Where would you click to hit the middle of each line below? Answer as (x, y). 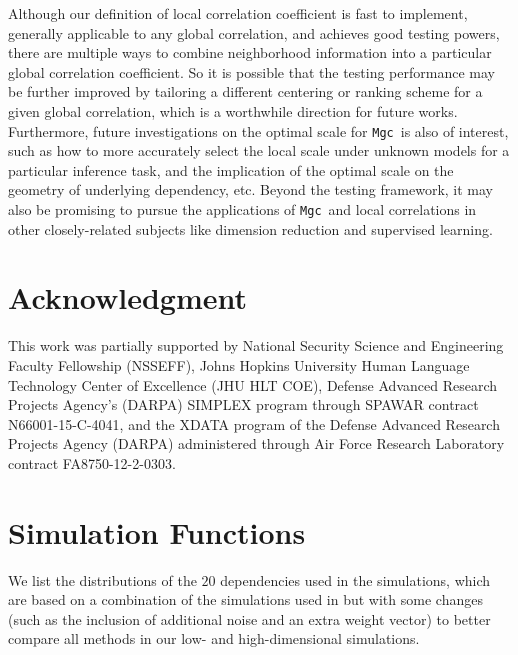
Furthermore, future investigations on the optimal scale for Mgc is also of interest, (258, 130)
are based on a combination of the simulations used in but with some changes (245, 599)
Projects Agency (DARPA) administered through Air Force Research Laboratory (256, 443)
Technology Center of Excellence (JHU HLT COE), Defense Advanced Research (253, 384)
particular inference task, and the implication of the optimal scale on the (231, 169)
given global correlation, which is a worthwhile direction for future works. (233, 110)
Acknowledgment (127, 297)
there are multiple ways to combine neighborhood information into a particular (250, 52)
